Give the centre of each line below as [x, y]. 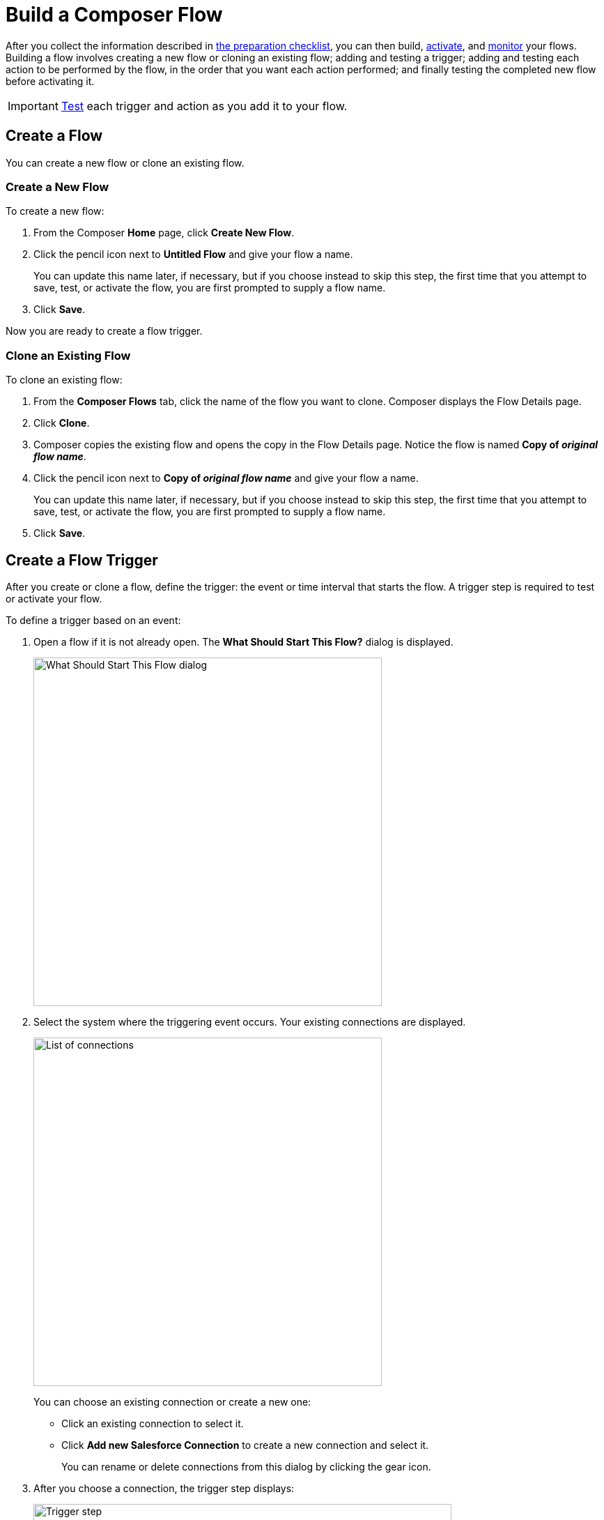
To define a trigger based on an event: [93, 620]
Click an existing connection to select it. [153, 1423]
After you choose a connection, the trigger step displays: [164, 1488]
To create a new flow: [55, 211]
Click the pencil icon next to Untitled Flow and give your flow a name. [193, 254]
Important [33, 106]
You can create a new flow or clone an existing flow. [125, 162]
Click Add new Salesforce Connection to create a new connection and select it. [245, 1445]
